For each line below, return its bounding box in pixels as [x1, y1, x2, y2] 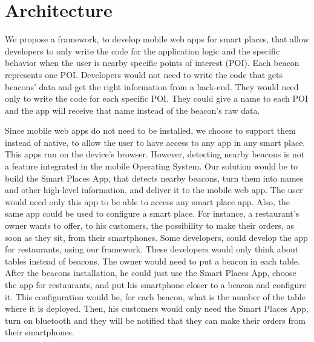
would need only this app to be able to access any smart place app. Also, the [5, 195, 290, 208]
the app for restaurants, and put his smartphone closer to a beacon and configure [5, 278, 307, 291]
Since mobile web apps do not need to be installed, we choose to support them [5, 124, 296, 137]
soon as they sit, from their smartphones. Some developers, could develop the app [5, 231, 308, 243]
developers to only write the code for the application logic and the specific [5, 44, 280, 57]
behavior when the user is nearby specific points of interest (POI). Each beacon [5, 56, 299, 69]
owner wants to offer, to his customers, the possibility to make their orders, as [5, 219, 294, 232]
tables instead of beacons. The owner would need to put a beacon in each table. [5, 254, 300, 267]
